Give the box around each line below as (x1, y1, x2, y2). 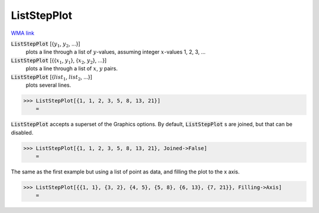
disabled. (11, 129, 34, 136)
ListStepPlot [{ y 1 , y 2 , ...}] (11, 40, 80, 48)
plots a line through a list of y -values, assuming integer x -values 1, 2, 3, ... (25, 48, 206, 55)
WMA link (11, 30, 35, 37)
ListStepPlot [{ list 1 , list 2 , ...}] (11, 73, 93, 82)
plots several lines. (25, 81, 71, 89)
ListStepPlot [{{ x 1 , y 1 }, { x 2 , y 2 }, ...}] (11, 57, 107, 65)
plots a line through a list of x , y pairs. (25, 65, 118, 72)
